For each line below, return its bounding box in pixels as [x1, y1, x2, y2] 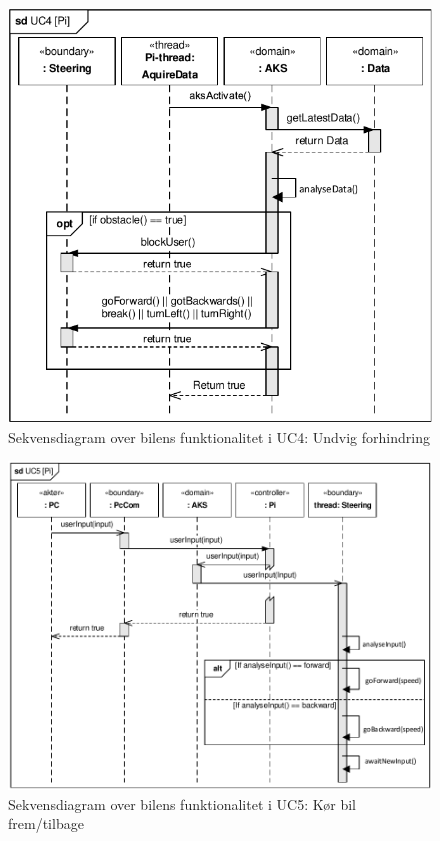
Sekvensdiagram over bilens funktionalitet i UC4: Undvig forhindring [8, 426, 430, 447]
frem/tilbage [8, 813, 84, 834]
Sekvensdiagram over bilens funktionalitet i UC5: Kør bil [8, 793, 356, 814]
